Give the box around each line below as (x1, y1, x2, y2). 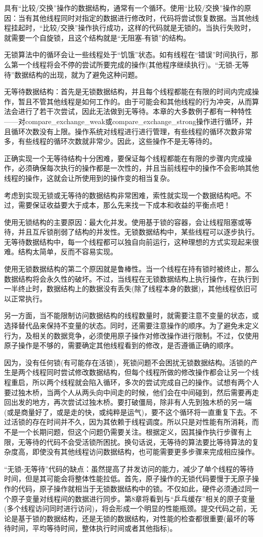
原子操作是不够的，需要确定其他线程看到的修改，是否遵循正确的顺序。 (4, 340, 238, 351)
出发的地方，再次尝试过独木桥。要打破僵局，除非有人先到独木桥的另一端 (11, 397, 252, 407)
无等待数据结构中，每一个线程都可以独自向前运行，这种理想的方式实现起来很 (4, 236, 259, 247)
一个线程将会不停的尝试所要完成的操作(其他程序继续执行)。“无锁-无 (18, 59, 242, 69)
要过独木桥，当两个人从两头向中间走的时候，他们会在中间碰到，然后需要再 (4, 387, 252, 397)
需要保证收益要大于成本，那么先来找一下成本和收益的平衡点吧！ (18, 200, 231, 210)
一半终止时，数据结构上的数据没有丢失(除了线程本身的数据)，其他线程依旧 (4, 283, 250, 294)
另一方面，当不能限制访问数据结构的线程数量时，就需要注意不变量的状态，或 (4, 310, 259, 321)
